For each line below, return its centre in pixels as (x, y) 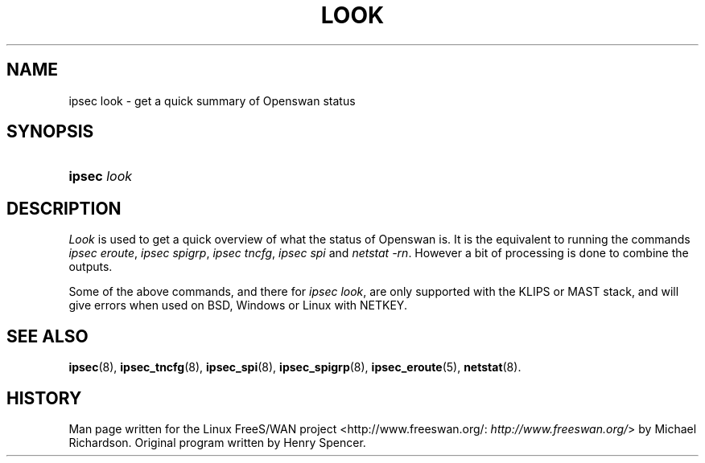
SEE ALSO (47, 336)
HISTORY (44, 398)
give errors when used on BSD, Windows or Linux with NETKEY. (238, 305)
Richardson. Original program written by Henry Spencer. (217, 442)
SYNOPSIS (50, 132)
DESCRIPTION (64, 208)
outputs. (91, 267)
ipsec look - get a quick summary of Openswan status (212, 100)
